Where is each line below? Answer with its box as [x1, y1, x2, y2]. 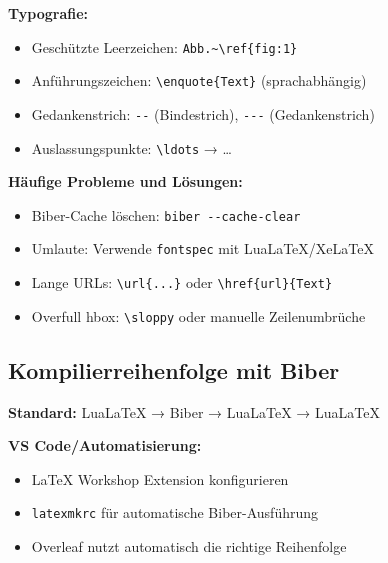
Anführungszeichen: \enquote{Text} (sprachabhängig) [31, 70, 367, 91]
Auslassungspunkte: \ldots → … [31, 137, 232, 158]
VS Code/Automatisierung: [8, 435, 202, 456]
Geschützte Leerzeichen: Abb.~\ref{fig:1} [31, 36, 298, 57]
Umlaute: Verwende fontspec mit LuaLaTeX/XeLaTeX [31, 238, 374, 259]
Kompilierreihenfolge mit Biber [8, 354, 340, 385]
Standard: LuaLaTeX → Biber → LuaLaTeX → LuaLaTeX [8, 401, 380, 422]
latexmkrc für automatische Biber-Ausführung [31, 502, 319, 523]
